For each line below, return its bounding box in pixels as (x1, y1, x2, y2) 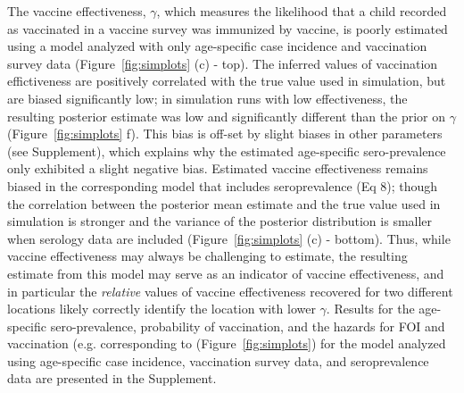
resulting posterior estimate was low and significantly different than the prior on (7, 106, 446, 125)
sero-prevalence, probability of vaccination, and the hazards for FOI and (50, 316, 445, 335)
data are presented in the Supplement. (7, 369, 217, 388)
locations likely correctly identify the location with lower (7, 299, 316, 318)
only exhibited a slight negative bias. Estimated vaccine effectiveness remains (7, 159, 428, 178)
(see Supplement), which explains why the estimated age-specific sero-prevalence (7, 141, 446, 160)
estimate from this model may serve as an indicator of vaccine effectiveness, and (7, 263, 444, 282)
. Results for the (326, 299, 415, 318)
